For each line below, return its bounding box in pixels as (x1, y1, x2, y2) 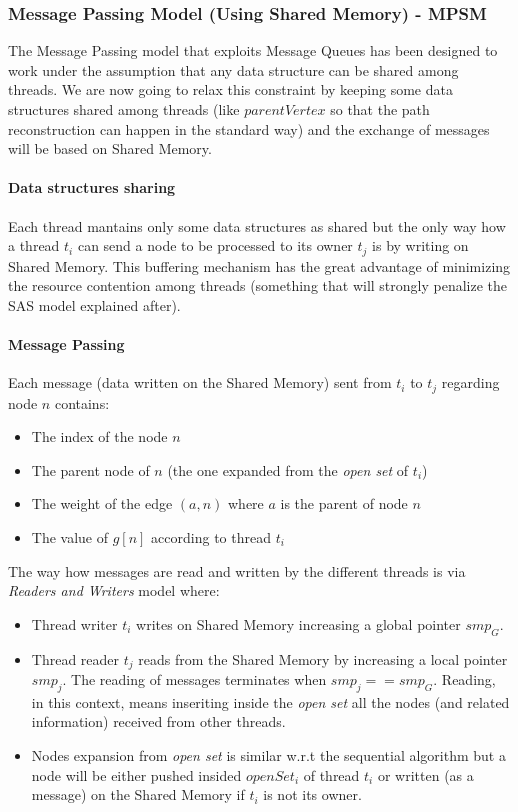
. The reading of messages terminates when (62, 669, 327, 690)
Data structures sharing (8, 177, 176, 198)
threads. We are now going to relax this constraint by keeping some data (8, 79, 453, 100)
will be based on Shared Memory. (8, 138, 212, 159)
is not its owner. (263, 784, 362, 805)
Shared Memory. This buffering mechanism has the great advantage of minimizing (8, 255, 511, 276)
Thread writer (31, 613, 118, 634)
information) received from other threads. (31, 711, 286, 732)
